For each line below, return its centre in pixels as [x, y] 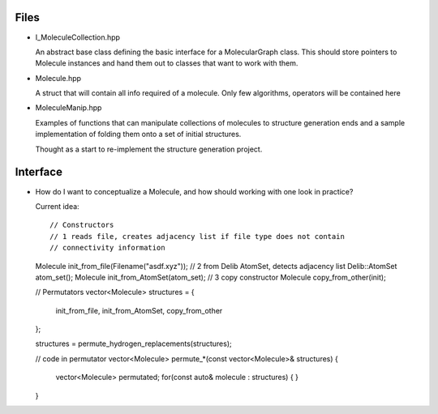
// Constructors [82, 225]
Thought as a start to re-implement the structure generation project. [149, 149]
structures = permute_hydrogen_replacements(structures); [133, 344]
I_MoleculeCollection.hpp [78, 37]
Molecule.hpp [58, 78]
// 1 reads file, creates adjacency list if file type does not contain [197, 236]
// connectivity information [107, 248]
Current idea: [58, 206]
